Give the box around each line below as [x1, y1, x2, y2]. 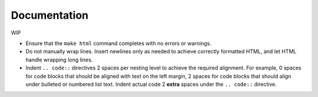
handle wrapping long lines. [25, 56, 93, 63]
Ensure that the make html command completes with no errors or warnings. [25, 40, 212, 47]
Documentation [11, 9, 89, 22]
